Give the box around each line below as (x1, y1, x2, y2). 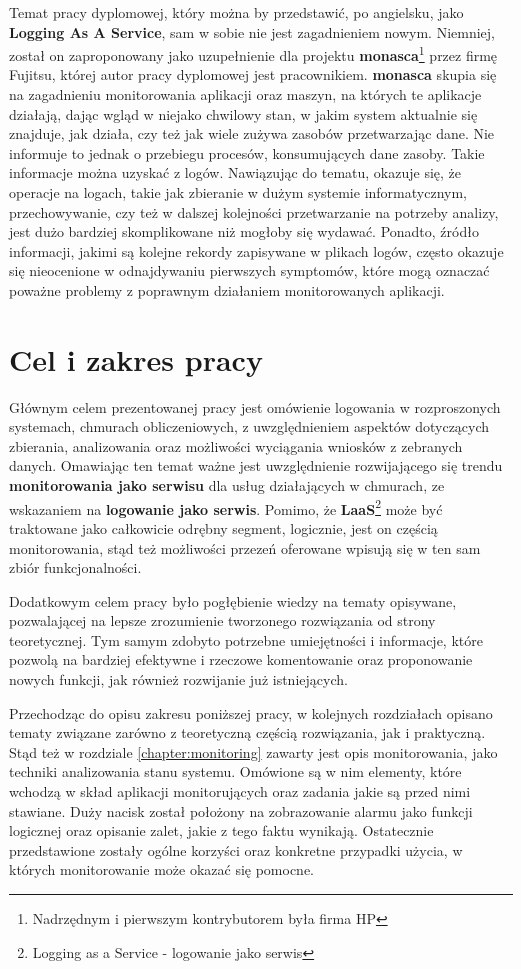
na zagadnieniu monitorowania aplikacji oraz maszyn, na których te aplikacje (9, 84, 482, 105)
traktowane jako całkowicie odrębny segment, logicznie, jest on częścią (9, 517, 438, 538)
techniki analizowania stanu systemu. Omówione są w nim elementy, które (9, 761, 462, 782)
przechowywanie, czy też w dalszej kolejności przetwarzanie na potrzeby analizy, (9, 201, 499, 222)
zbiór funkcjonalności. (9, 557, 142, 578)
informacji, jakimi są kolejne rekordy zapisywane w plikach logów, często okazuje (9, 240, 504, 261)
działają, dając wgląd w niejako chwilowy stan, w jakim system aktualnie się (9, 103, 478, 124)
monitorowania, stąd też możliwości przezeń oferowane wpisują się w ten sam (9, 537, 481, 558)
